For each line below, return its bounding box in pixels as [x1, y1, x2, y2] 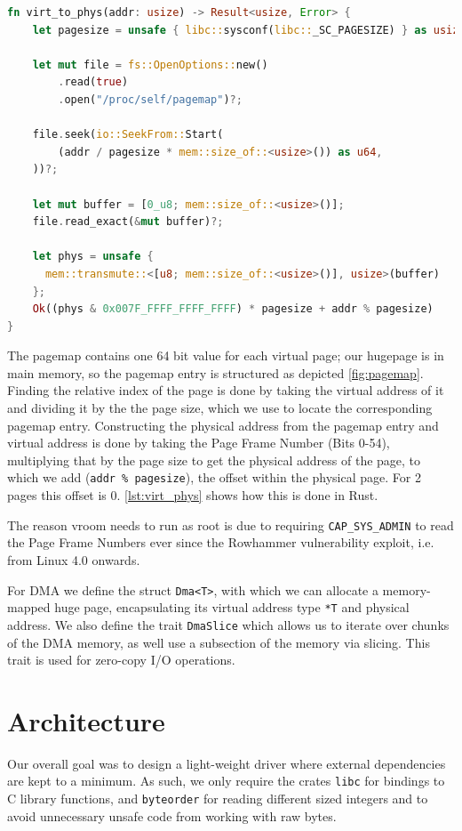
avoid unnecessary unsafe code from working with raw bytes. [7, 806, 337, 825]
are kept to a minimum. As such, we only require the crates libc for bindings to [7, 771, 445, 790]
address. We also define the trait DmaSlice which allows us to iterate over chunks [7, 615, 450, 633]
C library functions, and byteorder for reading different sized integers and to [7, 789, 428, 808]
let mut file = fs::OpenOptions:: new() [32, 58, 268, 71]
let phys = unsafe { [32, 250, 154, 263]
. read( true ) [58, 76, 129, 89]
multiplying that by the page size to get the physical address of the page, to [7, 450, 421, 469]
